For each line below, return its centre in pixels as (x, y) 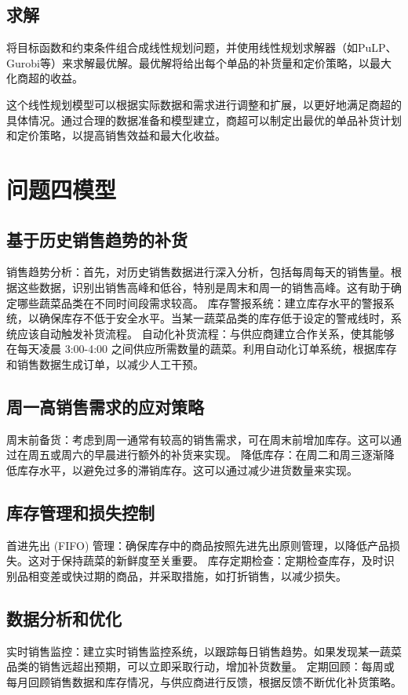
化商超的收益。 (45, 78)
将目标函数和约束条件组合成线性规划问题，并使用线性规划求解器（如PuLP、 (202, 47)
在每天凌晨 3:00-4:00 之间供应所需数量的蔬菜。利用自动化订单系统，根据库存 (202, 349)
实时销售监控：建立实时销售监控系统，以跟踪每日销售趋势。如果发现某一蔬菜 (204, 651)
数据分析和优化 (64, 618)
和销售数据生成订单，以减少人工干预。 (105, 364)
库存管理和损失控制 (80, 512)
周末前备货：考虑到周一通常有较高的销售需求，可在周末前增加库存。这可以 (199, 439)
